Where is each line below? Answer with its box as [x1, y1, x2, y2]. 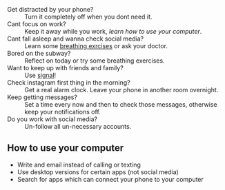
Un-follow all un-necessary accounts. [24, 123, 132, 130]
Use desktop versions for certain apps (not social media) [17, 167, 179, 176]
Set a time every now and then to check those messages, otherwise [24, 101, 217, 108]
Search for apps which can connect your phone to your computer [17, 175, 204, 183]
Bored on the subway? [7, 50, 71, 57]
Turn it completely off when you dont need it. [24, 12, 153, 21]
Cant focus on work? [7, 20, 67, 28]
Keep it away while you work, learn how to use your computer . [24, 28, 202, 35]
